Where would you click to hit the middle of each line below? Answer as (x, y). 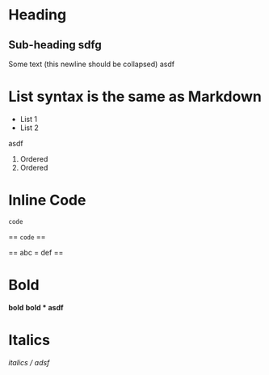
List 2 (29, 128)
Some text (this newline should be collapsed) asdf (92, 64)
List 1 (29, 119)
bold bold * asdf (36, 307)
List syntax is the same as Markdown (135, 97)
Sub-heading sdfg (55, 45)
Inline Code (47, 200)
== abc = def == (36, 252)
